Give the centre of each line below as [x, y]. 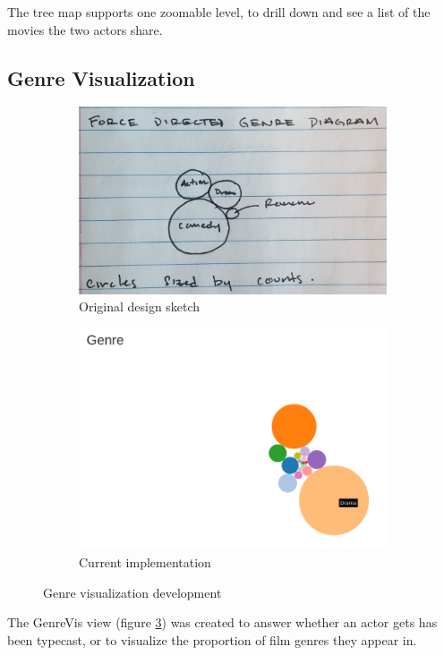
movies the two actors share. [85, 29]
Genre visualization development [132, 592]
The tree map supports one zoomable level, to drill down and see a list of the [219, 12]
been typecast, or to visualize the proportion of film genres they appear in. [212, 639]
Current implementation [145, 562]
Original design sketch [140, 306]
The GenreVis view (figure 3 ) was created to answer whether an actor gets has [222, 622]
